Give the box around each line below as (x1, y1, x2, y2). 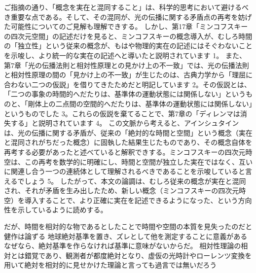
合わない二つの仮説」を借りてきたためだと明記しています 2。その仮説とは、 (4, 79, 251, 89)
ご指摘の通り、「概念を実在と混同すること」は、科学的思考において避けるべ (4, 2, 249, 12)
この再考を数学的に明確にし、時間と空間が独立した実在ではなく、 (24, 156, 239, 167)
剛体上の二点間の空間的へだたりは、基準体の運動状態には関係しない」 (28, 98, 253, 108)
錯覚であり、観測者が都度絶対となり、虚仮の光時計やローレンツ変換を (24, 250, 252, 260)
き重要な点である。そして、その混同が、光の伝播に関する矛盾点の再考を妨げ (4, 11, 252, 22)
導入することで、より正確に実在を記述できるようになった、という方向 (24, 195, 252, 205)
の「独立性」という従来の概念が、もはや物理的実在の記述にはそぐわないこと (4, 40, 253, 51)
